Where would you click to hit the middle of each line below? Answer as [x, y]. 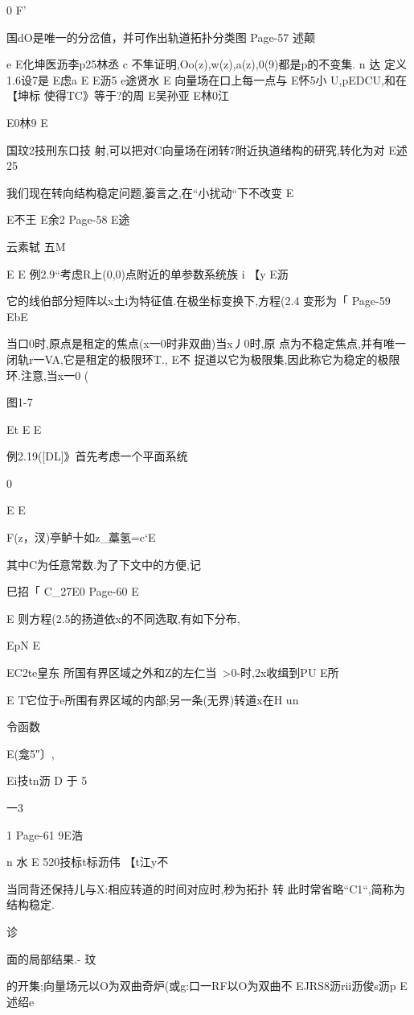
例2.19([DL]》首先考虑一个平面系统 [97, 456]
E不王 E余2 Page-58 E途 [68, 219]
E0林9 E [27, 122]
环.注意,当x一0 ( [48, 375]
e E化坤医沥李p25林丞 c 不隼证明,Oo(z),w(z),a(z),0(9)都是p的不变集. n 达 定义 [207, 64]
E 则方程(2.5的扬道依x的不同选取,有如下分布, [123, 618]
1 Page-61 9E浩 [45, 834]
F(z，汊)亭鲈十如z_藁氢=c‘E [81, 537]
